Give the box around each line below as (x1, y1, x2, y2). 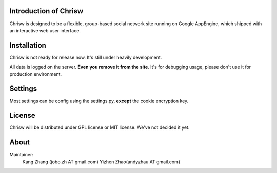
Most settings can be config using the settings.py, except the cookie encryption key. (9, 98, 189, 104)
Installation (9, 41, 46, 50)
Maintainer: (9, 152, 33, 158)
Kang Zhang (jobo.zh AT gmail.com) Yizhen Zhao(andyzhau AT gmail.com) (22, 159, 181, 165)
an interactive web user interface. (9, 27, 81, 33)
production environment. (9, 71, 62, 77)
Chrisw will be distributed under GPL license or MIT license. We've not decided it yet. (9, 124, 190, 131)
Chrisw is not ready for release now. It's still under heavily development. (9, 54, 162, 60)
